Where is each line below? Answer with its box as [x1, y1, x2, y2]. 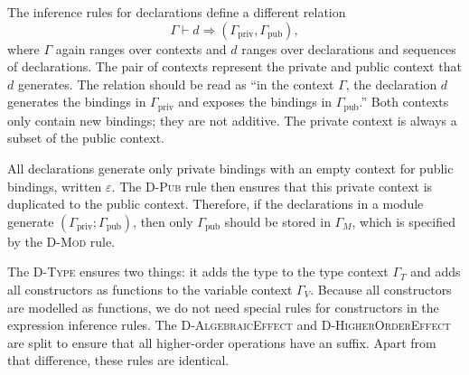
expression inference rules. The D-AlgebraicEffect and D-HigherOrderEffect [7, 315, 451, 334]
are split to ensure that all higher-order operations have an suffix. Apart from [7, 333, 436, 352]
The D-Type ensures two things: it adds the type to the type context [7, 262, 389, 281]
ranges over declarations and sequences [241, 39, 456, 58]
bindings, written [7, 176, 102, 195]
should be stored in [224, 211, 331, 230]
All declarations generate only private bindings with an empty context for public [7, 159, 454, 178]
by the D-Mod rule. [7, 231, 116, 250]
